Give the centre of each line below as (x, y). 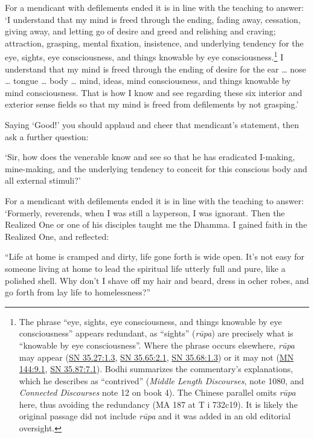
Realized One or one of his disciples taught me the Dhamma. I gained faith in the (156, 224)
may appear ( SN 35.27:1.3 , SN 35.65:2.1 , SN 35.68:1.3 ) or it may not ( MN (156, 357)
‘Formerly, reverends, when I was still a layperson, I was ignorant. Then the (145, 212)
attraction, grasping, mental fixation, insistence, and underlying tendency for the (154, 43)
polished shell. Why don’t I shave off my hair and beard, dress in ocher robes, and (157, 280)
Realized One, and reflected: (57, 236)
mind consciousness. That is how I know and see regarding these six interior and (154, 92)
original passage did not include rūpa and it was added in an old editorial (155, 416)
